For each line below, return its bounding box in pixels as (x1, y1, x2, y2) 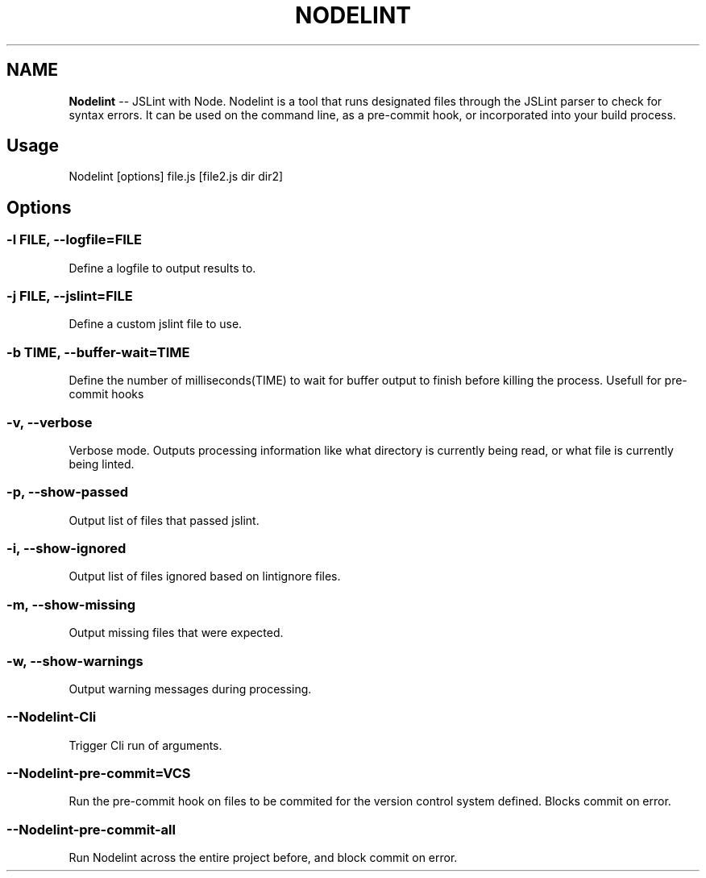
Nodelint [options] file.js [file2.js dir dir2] (69, 169, 284, 184)
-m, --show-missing (6, 596, 136, 613)
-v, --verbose (6, 414, 93, 431)
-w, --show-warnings (6, 652, 143, 669)
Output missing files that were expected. (69, 626, 284, 640)
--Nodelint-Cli (6, 709, 97, 726)
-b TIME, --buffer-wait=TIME (6, 343, 190, 360)
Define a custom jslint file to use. (69, 317, 243, 331)
